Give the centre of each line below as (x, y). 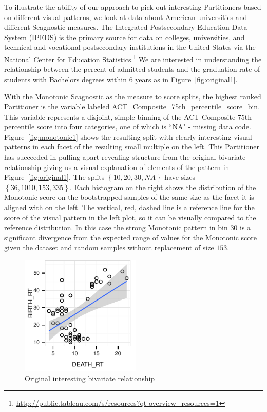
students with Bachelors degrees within (65, 79)
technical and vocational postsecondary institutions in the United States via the (130, 47)
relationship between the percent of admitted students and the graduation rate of (132, 69)
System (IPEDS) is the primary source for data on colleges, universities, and (125, 37)
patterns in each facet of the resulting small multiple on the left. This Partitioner (132, 147)
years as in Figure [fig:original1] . (186, 79)
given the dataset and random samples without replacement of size (109, 247)
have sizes (180, 177)
